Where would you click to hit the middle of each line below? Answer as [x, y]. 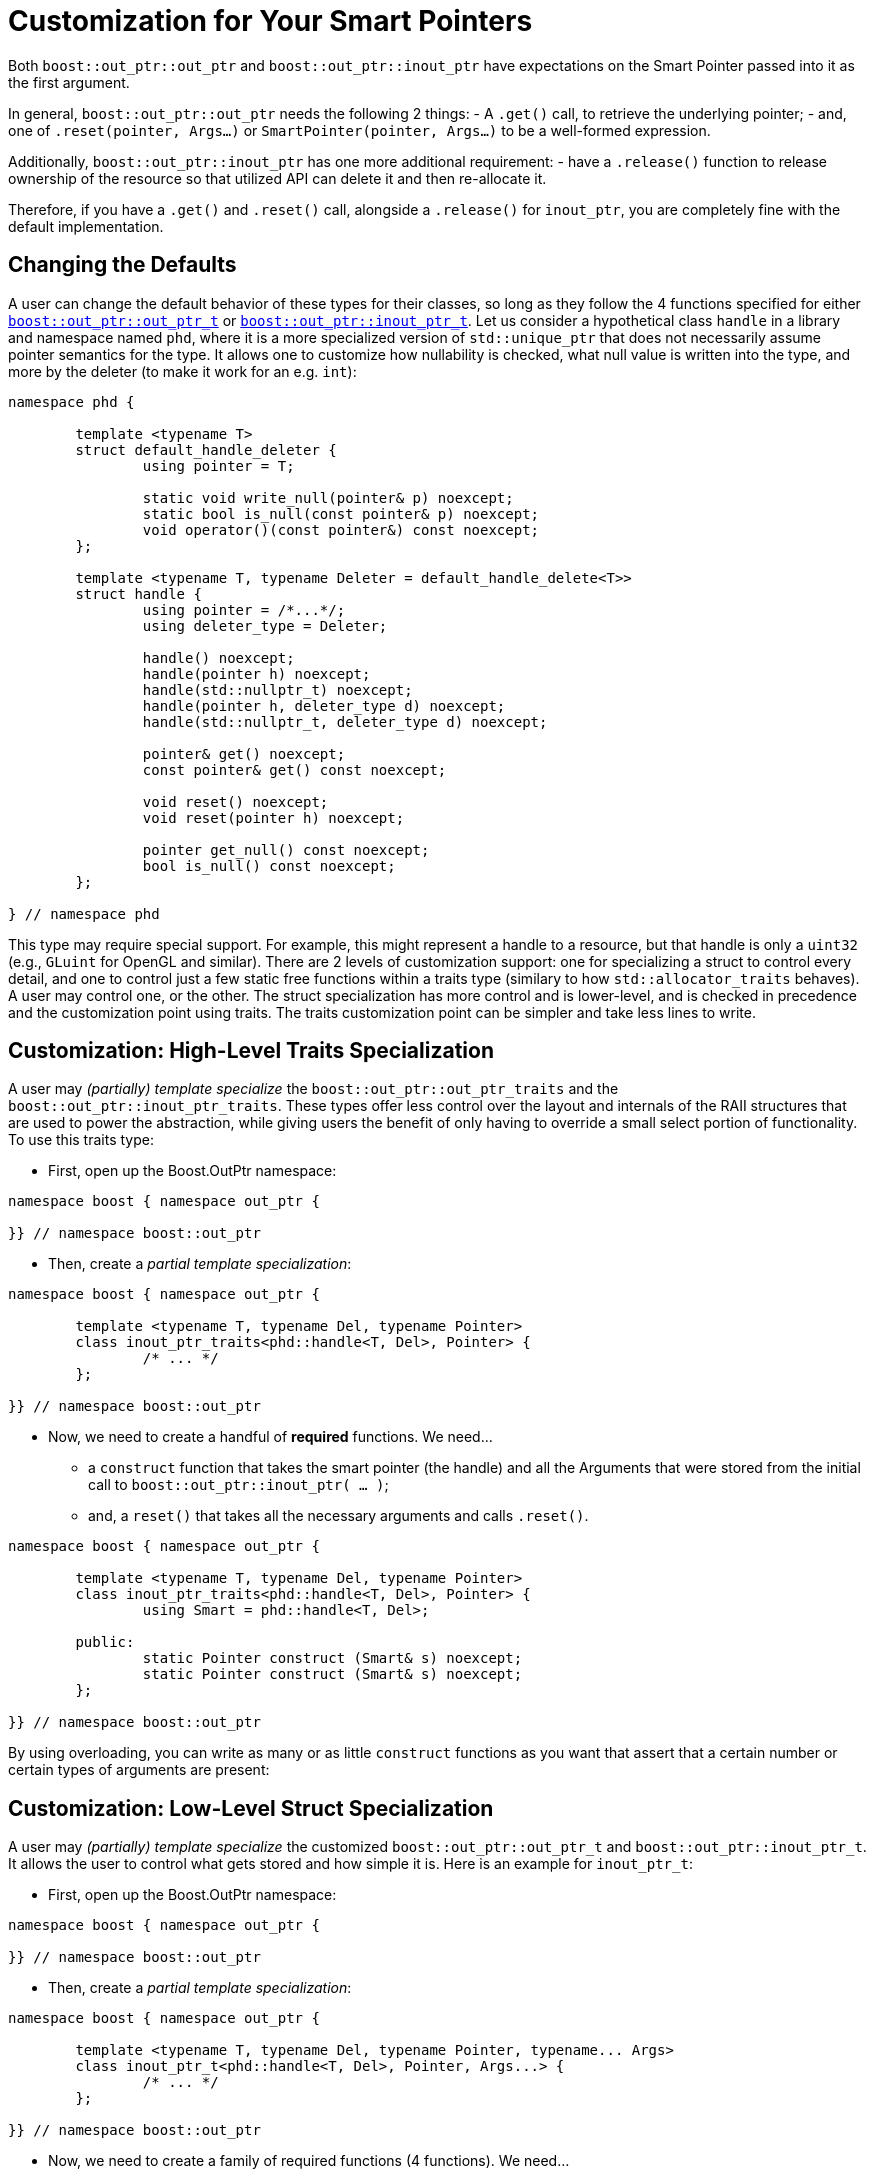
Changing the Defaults [122, 265]
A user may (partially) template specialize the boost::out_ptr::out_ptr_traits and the [313, 1089]
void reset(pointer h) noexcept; [273, 817]
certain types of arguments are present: [139, 1770]
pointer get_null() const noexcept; [286, 849]
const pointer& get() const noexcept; [294, 769]
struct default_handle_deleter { [206, 449]
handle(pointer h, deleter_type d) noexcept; [324, 705]
